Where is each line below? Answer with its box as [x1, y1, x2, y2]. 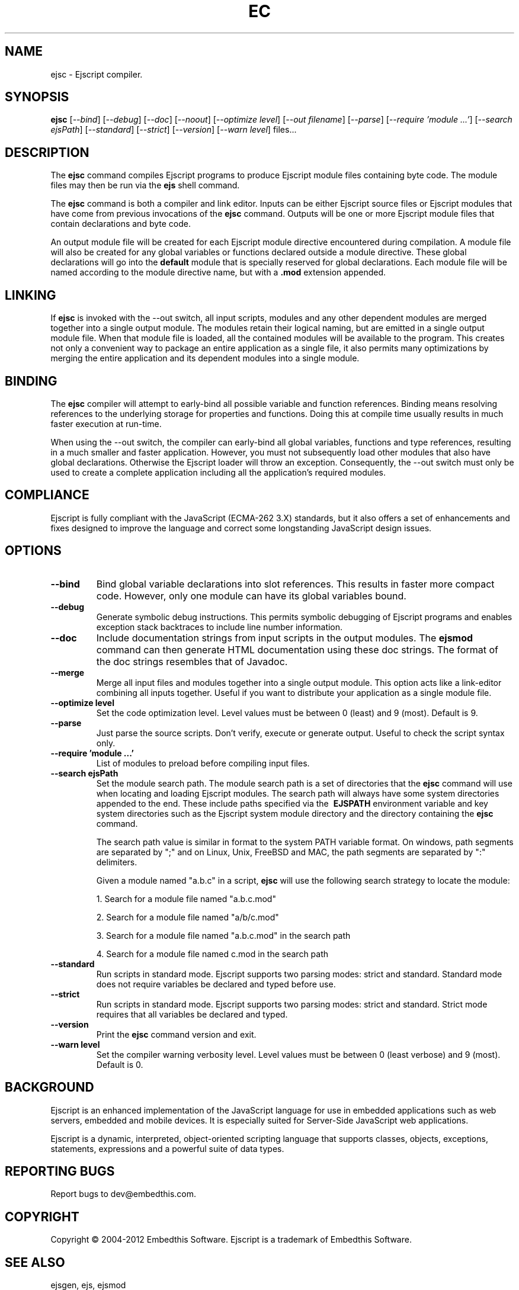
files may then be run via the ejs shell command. [50, 180, 240, 191]
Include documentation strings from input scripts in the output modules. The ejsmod [96, 631, 473, 644]
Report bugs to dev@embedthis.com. [50, 1189, 197, 1199]
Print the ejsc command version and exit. [96, 1029, 257, 1039]
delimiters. [96, 856, 137, 867]
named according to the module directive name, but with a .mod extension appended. [50, 267, 386, 278]
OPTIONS [5, 543, 62, 559]
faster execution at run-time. [50, 418, 162, 429]
